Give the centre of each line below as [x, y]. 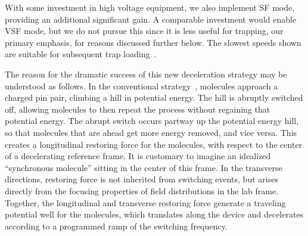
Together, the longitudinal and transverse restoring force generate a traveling [145, 202]
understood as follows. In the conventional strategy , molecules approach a [141, 86]
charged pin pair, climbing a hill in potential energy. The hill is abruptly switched [154, 97]
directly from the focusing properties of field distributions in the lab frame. [142, 190]
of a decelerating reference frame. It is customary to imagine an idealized [138, 156]
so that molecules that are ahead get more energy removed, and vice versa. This [151, 132]
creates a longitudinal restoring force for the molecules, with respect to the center [154, 144]
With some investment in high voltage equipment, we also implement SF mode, [150, 7]
